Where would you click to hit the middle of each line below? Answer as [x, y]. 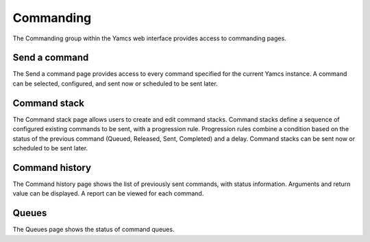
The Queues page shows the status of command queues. [94, 230]
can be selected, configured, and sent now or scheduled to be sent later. [115, 83]
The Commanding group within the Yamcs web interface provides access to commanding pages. [150, 38]
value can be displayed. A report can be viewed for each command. [108, 193]
